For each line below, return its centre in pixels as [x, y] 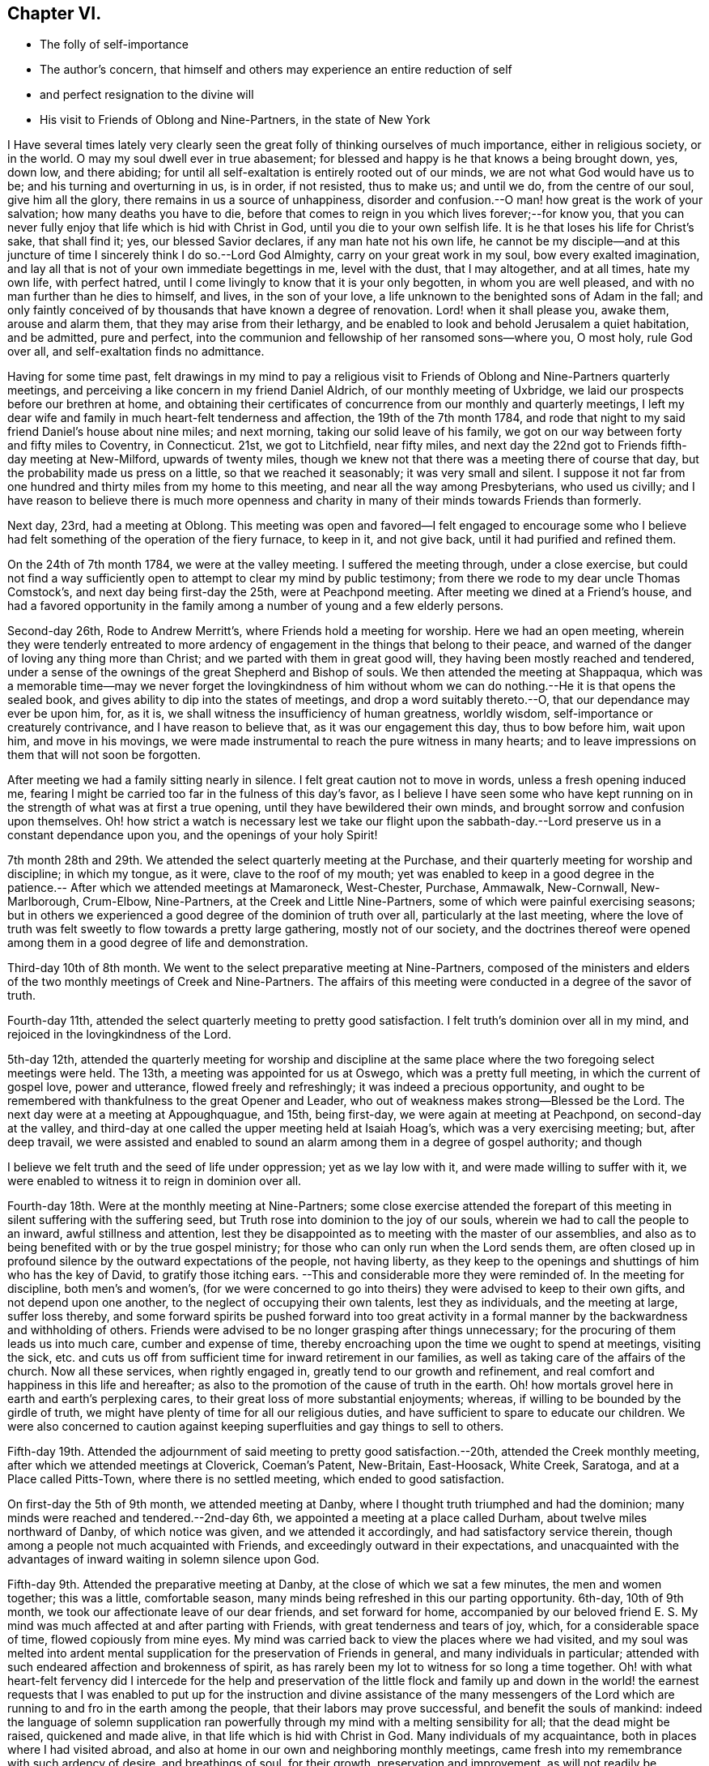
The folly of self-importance [114, 45]
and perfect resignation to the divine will [147, 95]
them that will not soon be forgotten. [104, 755]
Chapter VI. [55, 13]
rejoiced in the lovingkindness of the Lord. [119, 1034]
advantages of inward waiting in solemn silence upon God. [163, 1559]
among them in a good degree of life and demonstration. [158, 943]
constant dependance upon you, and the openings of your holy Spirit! [193, 835]
